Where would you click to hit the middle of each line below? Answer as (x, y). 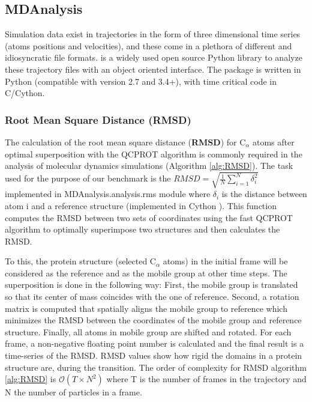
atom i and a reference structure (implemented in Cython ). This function (141, 205)
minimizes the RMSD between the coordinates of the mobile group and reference (153, 320)
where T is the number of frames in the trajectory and (206, 379)
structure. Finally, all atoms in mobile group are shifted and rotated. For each (148, 331)
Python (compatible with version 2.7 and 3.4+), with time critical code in (141, 81)
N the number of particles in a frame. (73, 392)
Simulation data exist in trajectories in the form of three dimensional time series (153, 34)
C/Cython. (25, 93)
